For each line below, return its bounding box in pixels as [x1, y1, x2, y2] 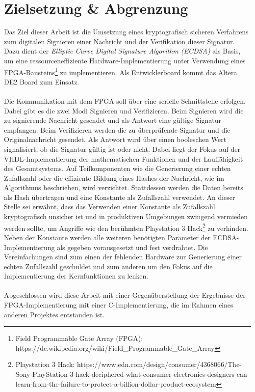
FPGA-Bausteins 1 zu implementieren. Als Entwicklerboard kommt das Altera [4, 65, 237, 77]
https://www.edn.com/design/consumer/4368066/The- [76, 359, 242, 369]
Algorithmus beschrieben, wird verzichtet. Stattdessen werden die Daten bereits [4, 182, 243, 193]
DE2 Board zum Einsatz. [4, 76, 79, 86]
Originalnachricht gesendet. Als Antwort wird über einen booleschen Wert [4, 134, 227, 144]
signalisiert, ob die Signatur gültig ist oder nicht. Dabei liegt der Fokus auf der [4, 143, 241, 154]
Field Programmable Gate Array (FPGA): [15, 333, 143, 343]
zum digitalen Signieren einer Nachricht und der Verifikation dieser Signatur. [4, 36, 235, 46]
